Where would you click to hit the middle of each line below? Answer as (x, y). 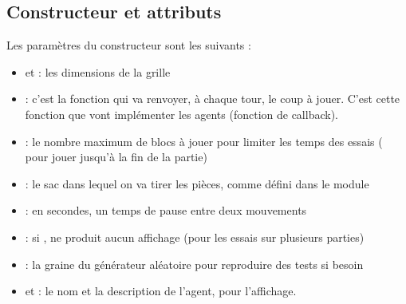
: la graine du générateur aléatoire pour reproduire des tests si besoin (194, 264)
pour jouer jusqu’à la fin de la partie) (116, 157)
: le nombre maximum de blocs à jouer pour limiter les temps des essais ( (204, 141)
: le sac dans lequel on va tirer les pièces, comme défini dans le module (197, 183)
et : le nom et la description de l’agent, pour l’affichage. (161, 291)
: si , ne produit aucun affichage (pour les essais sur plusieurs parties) (195, 237)
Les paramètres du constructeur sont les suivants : (129, 45)
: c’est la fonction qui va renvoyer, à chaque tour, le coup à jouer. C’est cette (213, 99)
